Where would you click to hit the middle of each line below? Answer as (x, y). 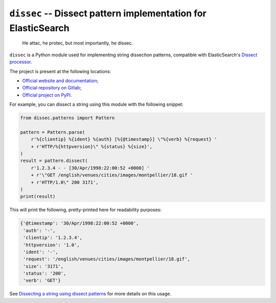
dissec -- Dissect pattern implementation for (108, 13)
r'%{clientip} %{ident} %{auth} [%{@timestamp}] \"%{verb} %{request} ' (124, 139)
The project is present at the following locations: (60, 71)
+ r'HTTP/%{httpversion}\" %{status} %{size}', (92, 146)
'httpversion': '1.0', (52, 245)
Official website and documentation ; (60, 80)
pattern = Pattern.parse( (53, 132)
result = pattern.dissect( (54, 161)
